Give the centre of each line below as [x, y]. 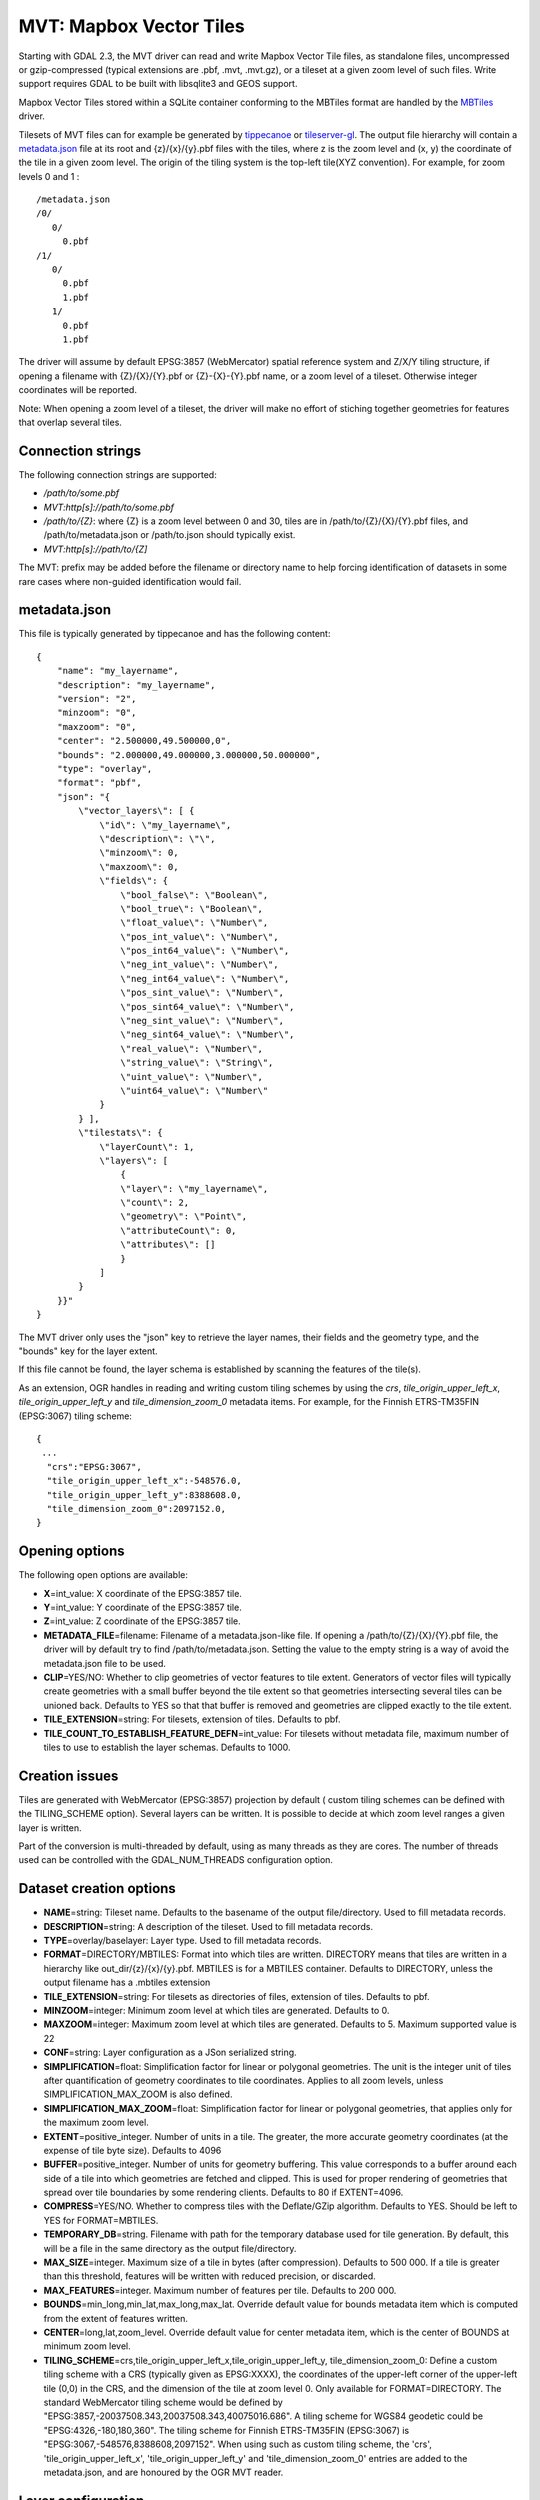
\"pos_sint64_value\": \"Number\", [207, 1006]
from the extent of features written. [116, 2318]
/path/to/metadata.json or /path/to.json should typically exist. [169, 535]
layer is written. [50, 1827]
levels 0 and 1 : [49, 176]
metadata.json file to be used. [105, 1663]
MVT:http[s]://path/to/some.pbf [109, 507]
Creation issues [68, 1775]
